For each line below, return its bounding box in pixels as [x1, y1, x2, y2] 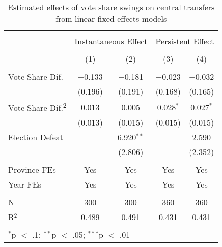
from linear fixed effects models [55, 13, 167, 24]
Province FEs [8, 164, 56, 176]
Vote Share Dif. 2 [8, 100, 67, 114]
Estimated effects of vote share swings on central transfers [8, 1, 215, 13]
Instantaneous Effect [74, 35, 148, 47]
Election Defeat [8, 131, 64, 143]
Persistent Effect [155, 35, 214, 47]
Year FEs [8, 178, 42, 191]
